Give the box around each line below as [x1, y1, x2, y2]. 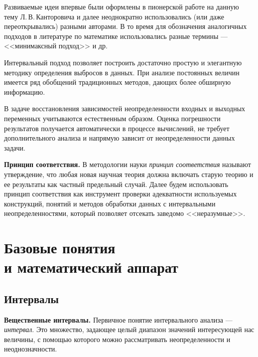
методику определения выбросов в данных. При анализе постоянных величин [4, 67, 240, 77]
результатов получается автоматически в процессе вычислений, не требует [4, 123, 230, 133]
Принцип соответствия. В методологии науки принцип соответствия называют [4, 159, 251, 170]
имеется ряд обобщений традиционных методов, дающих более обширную [4, 77, 231, 87]
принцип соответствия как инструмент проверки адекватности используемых [4, 188, 237, 199]
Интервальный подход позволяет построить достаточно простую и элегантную [4, 57, 242, 67]
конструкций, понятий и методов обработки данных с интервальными [4, 198, 216, 208]
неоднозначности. [4, 344, 57, 354]
